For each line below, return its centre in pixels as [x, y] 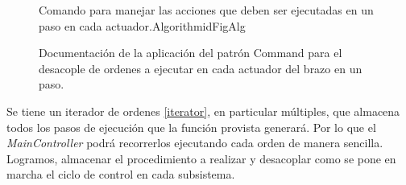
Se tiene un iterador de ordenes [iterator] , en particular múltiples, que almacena [203, 111]
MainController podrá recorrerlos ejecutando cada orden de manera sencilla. [195, 143]
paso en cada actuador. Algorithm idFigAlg [142, 25]
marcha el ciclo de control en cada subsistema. [121, 174]
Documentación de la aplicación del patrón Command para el [191, 53]
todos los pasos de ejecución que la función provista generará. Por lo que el [191, 127]
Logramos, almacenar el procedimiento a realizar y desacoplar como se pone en [201, 158]
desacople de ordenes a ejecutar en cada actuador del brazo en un [201, 68]
